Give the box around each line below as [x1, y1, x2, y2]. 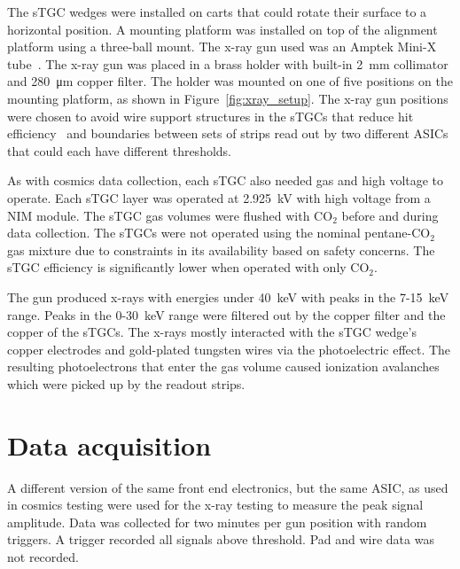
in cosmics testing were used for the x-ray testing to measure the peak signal [7, 495, 424, 514]
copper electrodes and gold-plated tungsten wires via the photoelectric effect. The [7, 339, 451, 358]
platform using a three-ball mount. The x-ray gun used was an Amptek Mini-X [7, 37, 437, 56]
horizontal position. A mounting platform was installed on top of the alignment [7, 19, 438, 38]
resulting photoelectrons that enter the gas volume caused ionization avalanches [7, 357, 440, 376]
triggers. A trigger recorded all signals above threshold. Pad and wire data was [7, 530, 434, 549]
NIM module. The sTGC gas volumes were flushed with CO [7, 206, 333, 224]
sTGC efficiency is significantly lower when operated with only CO [7, 258, 370, 277]
